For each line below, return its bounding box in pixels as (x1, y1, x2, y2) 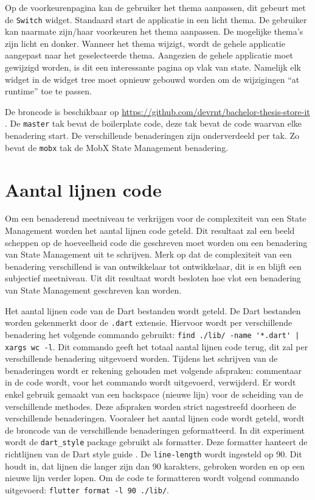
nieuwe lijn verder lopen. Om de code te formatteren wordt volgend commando (5, 471, 299, 484)
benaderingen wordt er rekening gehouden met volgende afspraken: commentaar (5, 364, 302, 376)
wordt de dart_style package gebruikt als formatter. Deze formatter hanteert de (5, 435, 308, 448)
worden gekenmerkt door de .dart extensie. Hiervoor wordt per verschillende (5, 316, 292, 329)
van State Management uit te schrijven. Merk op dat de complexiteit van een (5, 248, 292, 261)
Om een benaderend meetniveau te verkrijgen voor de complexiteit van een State (5, 212, 306, 225)
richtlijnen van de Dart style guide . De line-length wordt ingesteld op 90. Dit (5, 447, 302, 460)
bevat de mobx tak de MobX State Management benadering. (5, 141, 229, 153)
